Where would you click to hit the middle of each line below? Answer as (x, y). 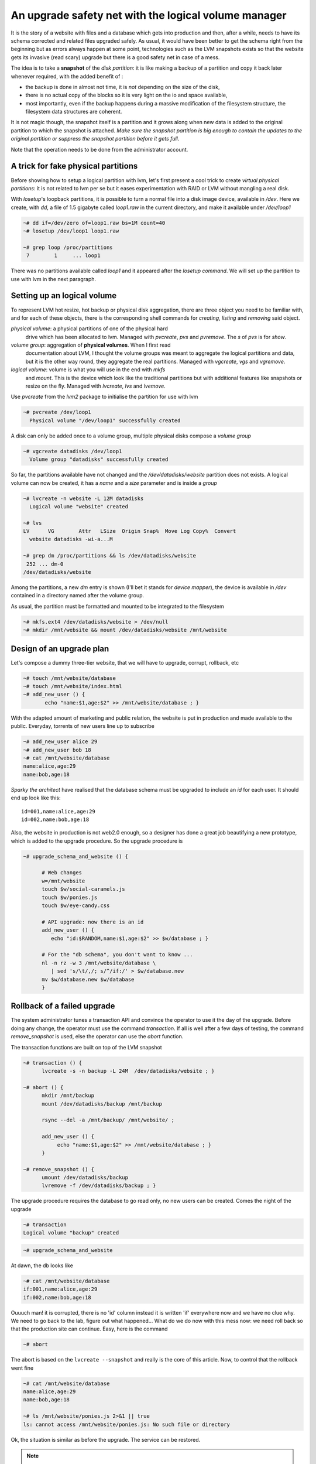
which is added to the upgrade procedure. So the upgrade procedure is (97, 841)
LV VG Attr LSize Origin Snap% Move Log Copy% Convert (130, 531)
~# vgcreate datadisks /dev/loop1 (73, 451)
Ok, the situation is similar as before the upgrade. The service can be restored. (106, 1439)
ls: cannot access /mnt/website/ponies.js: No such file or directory (127, 1424)
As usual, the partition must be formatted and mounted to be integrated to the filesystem (118, 606)
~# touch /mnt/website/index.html (73, 686)
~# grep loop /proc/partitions (68, 247)
